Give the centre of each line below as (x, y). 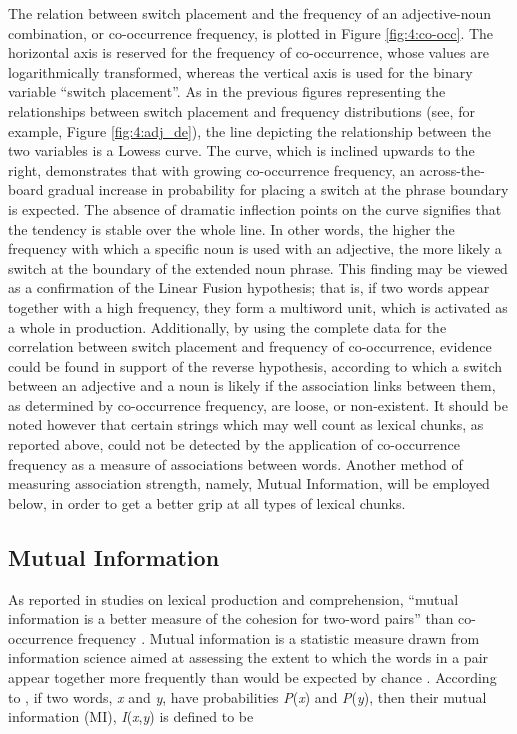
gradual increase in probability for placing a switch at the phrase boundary (278, 189)
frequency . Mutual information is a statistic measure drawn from (278, 637)
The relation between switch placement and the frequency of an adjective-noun (250, 13)
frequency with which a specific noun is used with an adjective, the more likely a (255, 248)
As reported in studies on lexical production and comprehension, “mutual (233, 598)
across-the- (452, 169)
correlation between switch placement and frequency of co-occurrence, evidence (250, 346)
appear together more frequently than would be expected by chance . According (252, 677)
